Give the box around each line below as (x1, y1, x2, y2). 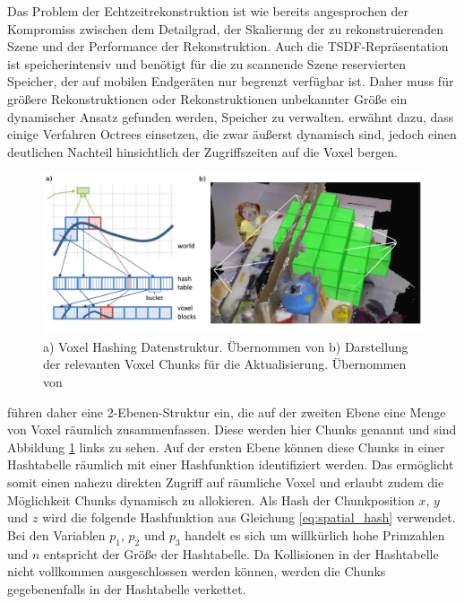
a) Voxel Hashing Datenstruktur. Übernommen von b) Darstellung (43, 337, 408, 355)
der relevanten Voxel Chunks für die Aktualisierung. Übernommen (43, 355, 407, 373)
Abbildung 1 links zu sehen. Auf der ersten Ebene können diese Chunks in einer (7, 437, 445, 456)
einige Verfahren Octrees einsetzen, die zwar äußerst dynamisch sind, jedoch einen (7, 125, 457, 144)
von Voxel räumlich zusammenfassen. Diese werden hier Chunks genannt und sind (7, 420, 457, 439)
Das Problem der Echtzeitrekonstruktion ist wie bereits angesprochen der (7, 2, 409, 20)
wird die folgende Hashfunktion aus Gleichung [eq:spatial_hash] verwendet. (42, 508, 456, 527)
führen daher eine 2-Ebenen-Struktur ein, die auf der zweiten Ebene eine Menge (7, 402, 446, 421)
